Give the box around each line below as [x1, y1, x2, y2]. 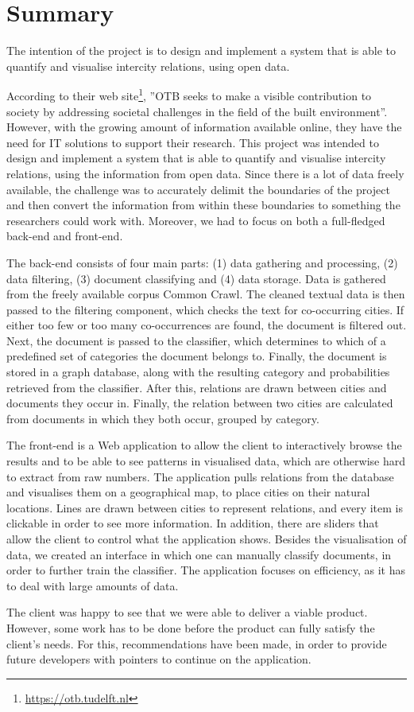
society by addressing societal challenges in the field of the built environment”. [6, 103, 388, 119]
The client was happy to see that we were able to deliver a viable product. [6, 604, 368, 621]
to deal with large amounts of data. [6, 577, 179, 593]
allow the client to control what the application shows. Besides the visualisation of [6, 531, 407, 547]
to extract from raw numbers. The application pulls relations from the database [6, 468, 394, 484]
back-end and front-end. [6, 228, 123, 244]
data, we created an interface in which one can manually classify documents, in [6, 546, 392, 562]
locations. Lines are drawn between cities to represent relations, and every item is [6, 499, 403, 516]
